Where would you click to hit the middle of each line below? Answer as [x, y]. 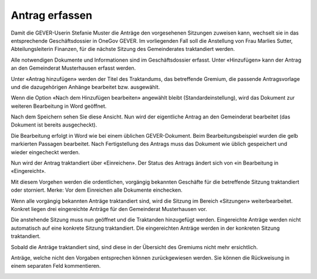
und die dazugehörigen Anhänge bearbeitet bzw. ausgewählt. [85, 87]
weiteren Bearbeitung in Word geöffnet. [59, 106]
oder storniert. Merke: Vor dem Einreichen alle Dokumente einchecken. [97, 190]
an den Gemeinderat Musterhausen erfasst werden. [73, 68]
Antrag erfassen [52, 15]
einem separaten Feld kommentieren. [56, 266]
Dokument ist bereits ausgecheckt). [54, 125]
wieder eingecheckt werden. [45, 152]
